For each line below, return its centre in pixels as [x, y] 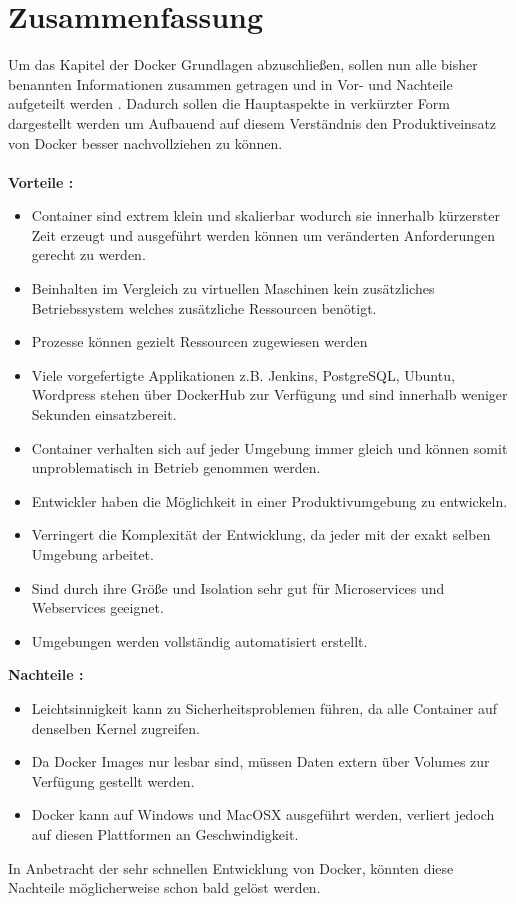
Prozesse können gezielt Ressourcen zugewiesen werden [199, 341]
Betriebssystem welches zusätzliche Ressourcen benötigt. [204, 307]
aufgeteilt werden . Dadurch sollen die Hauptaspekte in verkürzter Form [229, 103]
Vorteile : [41, 181]
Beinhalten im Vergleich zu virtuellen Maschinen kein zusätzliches [233, 288]
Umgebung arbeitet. [92, 554]
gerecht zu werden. [88, 254]
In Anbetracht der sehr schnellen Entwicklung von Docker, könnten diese [231, 867]
